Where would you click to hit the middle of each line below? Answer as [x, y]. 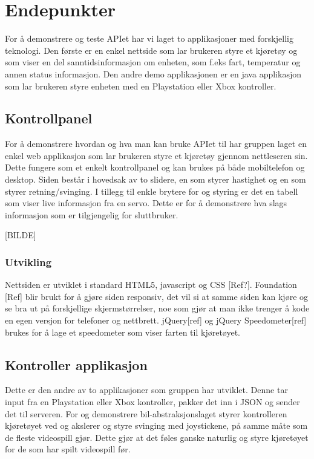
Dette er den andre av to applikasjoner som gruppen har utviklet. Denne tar [146, 390]
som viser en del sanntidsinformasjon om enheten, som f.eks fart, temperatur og [153, 62]
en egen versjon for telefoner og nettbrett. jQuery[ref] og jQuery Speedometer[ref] [156, 320]
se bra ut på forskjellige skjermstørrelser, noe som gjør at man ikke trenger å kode [157, 308]
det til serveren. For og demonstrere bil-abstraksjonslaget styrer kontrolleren [146, 413]
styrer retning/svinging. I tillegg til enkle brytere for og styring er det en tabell [152, 191]
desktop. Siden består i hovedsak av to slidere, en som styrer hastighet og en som [155, 179]
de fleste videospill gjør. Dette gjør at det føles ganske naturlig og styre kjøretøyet [157, 437]
